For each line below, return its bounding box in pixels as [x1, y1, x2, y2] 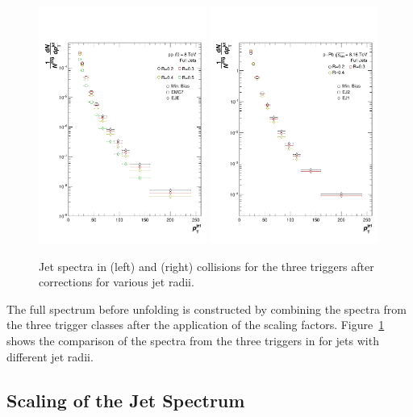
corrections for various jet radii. [39, 273, 194, 290]
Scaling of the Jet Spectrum [6, 387, 245, 412]
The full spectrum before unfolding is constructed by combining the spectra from [6, 300, 407, 317]
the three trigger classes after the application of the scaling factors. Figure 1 [6, 316, 385, 333]
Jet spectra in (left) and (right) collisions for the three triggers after [39, 257, 374, 274]
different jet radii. [6, 348, 94, 365]
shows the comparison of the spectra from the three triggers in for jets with [6, 332, 379, 348]
